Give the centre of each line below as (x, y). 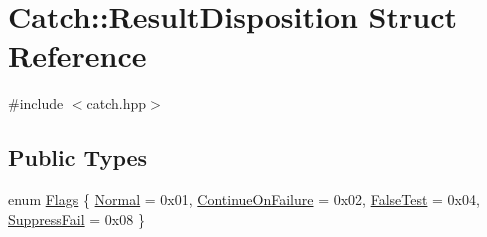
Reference (77, 55)
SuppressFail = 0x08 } (76, 218)
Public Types (78, 157)
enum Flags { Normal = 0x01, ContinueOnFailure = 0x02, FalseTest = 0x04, (244, 199)
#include (36, 103)
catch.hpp (116, 103)
